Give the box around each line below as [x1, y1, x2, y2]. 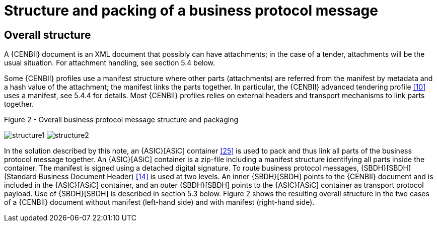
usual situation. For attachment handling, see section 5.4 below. [4, 58, 215, 67]
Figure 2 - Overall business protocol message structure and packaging [4, 115, 239, 124]
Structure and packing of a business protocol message [4, 2, 378, 19]
